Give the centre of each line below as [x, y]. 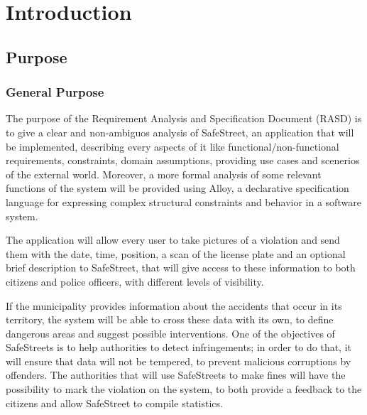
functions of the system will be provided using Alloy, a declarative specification [177, 188]
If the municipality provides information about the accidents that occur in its [174, 305]
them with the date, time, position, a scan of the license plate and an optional [176, 253]
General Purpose [55, 92]
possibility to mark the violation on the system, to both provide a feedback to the [184, 389]
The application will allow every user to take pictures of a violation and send [173, 240]
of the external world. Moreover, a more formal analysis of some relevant [164, 174]
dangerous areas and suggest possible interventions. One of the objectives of [170, 333]
